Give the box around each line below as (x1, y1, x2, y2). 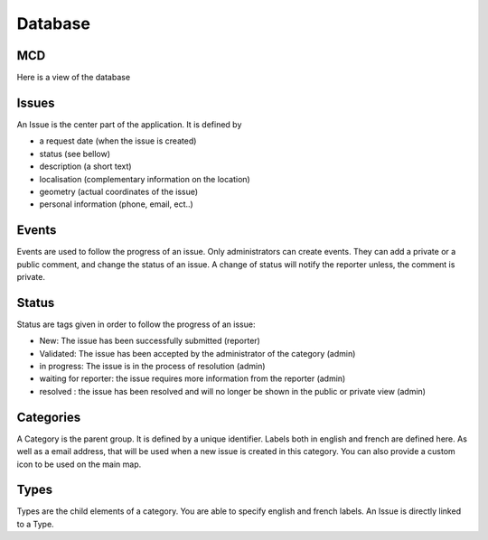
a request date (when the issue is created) (39, 135, 197, 146)
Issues (16, 95, 55, 110)
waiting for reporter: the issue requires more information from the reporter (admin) (39, 373, 346, 384)
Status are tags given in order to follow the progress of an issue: (16, 319, 256, 330)
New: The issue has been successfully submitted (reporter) (39, 335, 261, 347)
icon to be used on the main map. (16, 459, 142, 470)
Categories (16, 409, 81, 424)
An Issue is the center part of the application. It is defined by (16, 118, 242, 130)
